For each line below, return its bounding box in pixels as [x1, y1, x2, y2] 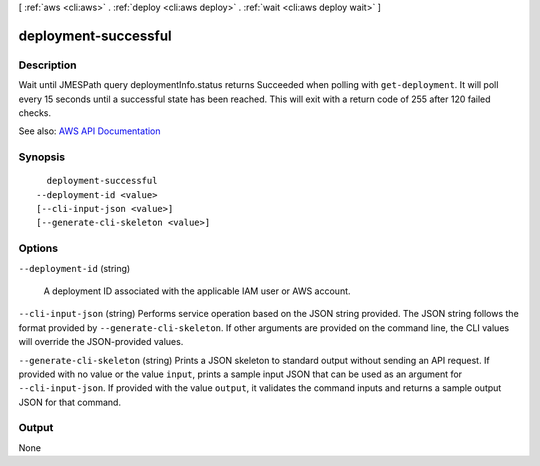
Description [18, 58, 77, 72]
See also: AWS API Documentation [18, 125, 161, 137]
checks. [18, 106, 52, 119]
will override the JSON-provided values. [18, 336, 184, 348]
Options [18, 241, 59, 255]
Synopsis [18, 150, 65, 164]
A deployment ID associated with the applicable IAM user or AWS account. [43, 285, 351, 297]
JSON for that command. [18, 396, 122, 408]
